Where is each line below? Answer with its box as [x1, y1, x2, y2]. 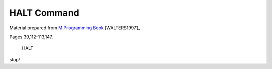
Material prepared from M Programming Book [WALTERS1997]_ [9, 25, 141, 31]
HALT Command [9, 7, 79, 18]
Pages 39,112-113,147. [9, 34, 53, 40]
